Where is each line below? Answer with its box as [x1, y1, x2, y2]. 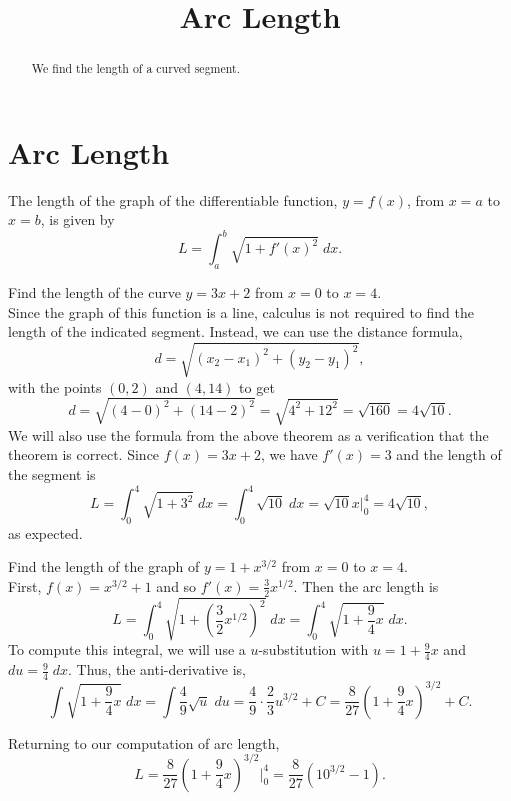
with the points [8, 376, 102, 397]
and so [156, 575, 197, 596]
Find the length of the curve [8, 282, 181, 303]
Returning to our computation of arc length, [8, 732, 280, 753]
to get [239, 376, 275, 397]
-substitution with [258, 639, 369, 660]
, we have [260, 444, 318, 465]
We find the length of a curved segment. [31, 60, 240, 77]
